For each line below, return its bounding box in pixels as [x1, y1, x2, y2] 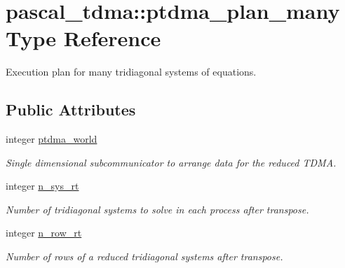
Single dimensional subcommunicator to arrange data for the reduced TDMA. [6, 155, 337, 169]
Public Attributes [6, 99, 136, 120]
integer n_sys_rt [6, 178, 79, 193]
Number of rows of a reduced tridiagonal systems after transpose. [6, 249, 283, 264]
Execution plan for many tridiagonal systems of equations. [6, 64, 257, 79]
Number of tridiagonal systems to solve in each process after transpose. [6, 202, 309, 216]
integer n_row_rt [6, 225, 82, 240]
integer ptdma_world [6, 132, 97, 146]
